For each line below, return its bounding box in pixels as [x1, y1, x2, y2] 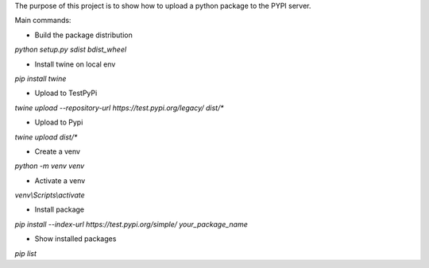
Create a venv [34, 147, 81, 156]
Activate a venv [34, 175, 86, 186]
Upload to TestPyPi [34, 88, 98, 98]
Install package [34, 205, 85, 214]
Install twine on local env [34, 59, 116, 69]
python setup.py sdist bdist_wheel [14, 44, 127, 55]
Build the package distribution [34, 30, 133, 40]
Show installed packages [34, 234, 117, 243]
